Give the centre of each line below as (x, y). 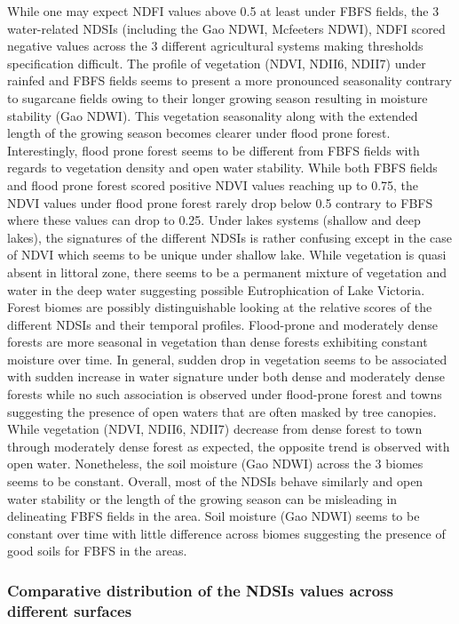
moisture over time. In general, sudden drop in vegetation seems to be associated (227, 359)
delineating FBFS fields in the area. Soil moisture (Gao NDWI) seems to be (214, 516)
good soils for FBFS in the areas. (97, 551)
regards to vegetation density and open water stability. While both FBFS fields (222, 168)
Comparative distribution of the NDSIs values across (200, 590)
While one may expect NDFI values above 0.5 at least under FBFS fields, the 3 (223, 11)
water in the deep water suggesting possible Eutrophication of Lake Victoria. (216, 289)
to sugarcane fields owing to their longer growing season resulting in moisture (218, 97)
